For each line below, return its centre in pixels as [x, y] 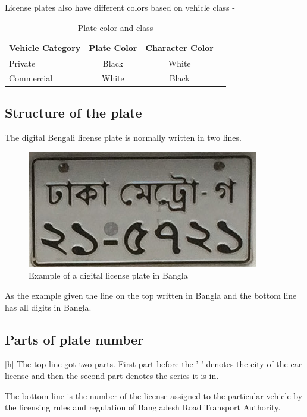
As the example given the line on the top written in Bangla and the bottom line [151, 295]
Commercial [31, 78]
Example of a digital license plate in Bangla [108, 275]
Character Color [179, 48]
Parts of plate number [74, 339]
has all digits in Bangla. [48, 307]
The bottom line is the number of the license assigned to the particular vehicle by [154, 395]
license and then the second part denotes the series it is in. [112, 375]
